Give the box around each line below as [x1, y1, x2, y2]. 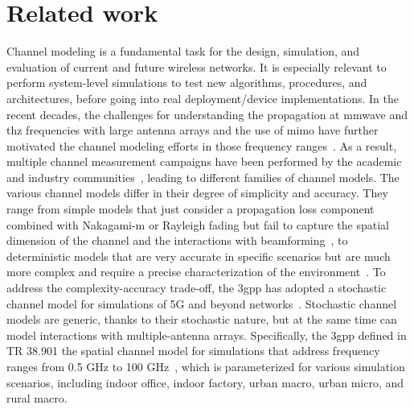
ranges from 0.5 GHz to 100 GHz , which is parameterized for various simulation [6, 358, 405, 374]
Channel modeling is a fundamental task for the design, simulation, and [6, 43, 360, 60]
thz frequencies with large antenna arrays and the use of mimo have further [6, 122, 379, 138]
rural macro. [6, 390, 68, 407]
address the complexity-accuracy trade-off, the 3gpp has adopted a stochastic [6, 279, 387, 296]
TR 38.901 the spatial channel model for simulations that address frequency [6, 342, 380, 359]
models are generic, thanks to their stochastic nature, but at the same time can [6, 311, 397, 328]
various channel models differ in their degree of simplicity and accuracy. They [6, 184, 388, 201]
